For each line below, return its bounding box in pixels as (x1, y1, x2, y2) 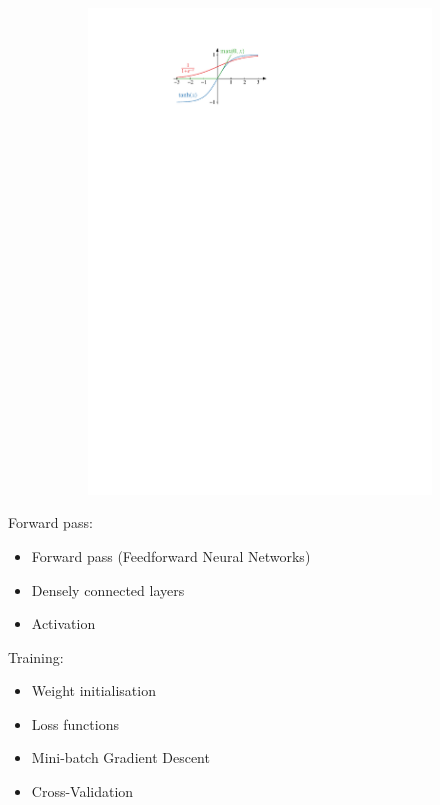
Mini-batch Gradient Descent (31, 747, 210, 768)
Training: (8, 646, 64, 667)
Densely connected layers (31, 579, 185, 600)
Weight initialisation (31, 680, 156, 701)
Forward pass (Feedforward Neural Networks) (31, 545, 311, 566)
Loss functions (31, 713, 119, 734)
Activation (31, 613, 96, 634)
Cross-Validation (31, 781, 134, 802)
